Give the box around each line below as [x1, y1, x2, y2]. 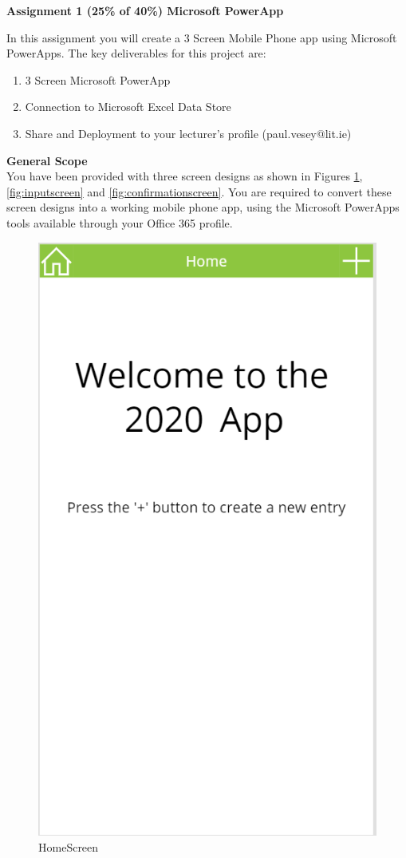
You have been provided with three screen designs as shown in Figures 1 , [6, 168, 363, 184]
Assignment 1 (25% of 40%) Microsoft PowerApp [6, 2, 284, 18]
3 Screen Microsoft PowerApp [25, 71, 171, 88]
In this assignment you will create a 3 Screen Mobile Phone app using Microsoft [6, 29, 397, 45]
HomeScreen [38, 839, 99, 856]
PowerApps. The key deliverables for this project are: [6, 45, 266, 61]
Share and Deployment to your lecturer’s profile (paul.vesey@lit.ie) [25, 125, 352, 141]
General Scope [6, 152, 88, 168]
